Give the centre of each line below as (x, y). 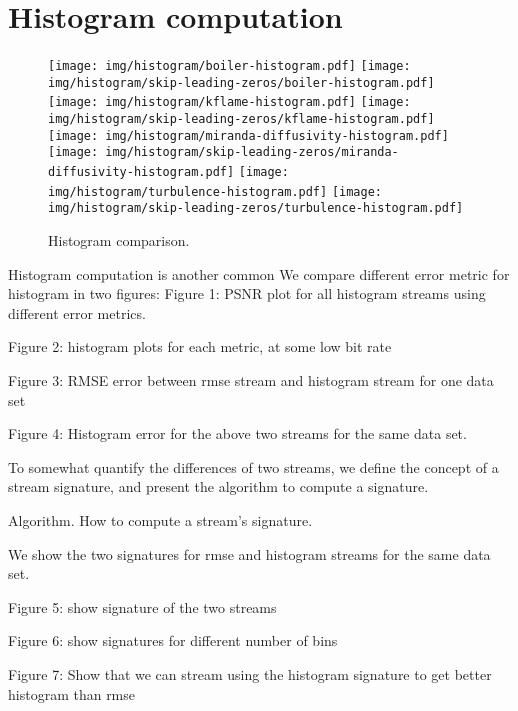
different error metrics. (77, 312)
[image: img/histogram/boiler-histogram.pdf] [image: (229, 66)
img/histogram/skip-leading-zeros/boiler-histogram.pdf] (241, 82)
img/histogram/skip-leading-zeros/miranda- (252, 152)
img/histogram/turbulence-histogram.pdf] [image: (215, 191)
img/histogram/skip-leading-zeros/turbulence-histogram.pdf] (256, 208)
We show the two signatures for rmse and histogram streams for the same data (249, 553)
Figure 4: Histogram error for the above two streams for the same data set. (237, 433)
